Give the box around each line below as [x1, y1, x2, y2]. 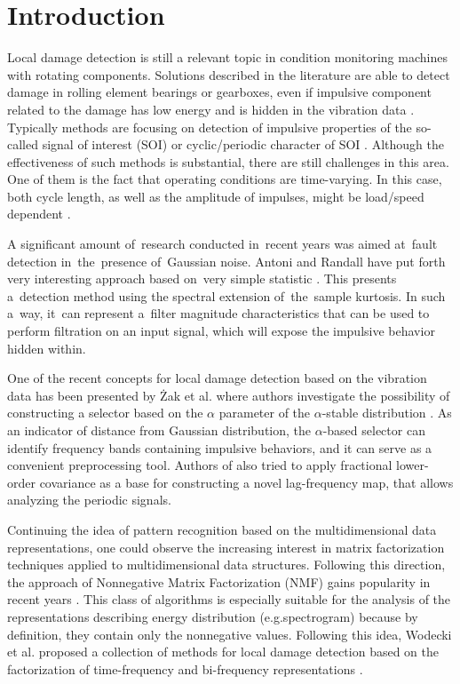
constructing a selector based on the [7, 403, 203, 422]
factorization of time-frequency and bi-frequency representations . [7, 659, 363, 678]
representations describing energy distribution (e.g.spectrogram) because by [7, 607, 418, 625]
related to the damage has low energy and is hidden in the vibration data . [7, 99, 415, 118]
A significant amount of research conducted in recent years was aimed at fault [7, 235, 438, 253]
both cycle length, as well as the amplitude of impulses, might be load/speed [7, 187, 424, 205]
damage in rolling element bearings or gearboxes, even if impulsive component [7, 83, 432, 101]
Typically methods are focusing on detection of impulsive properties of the [7, 117, 412, 136]
